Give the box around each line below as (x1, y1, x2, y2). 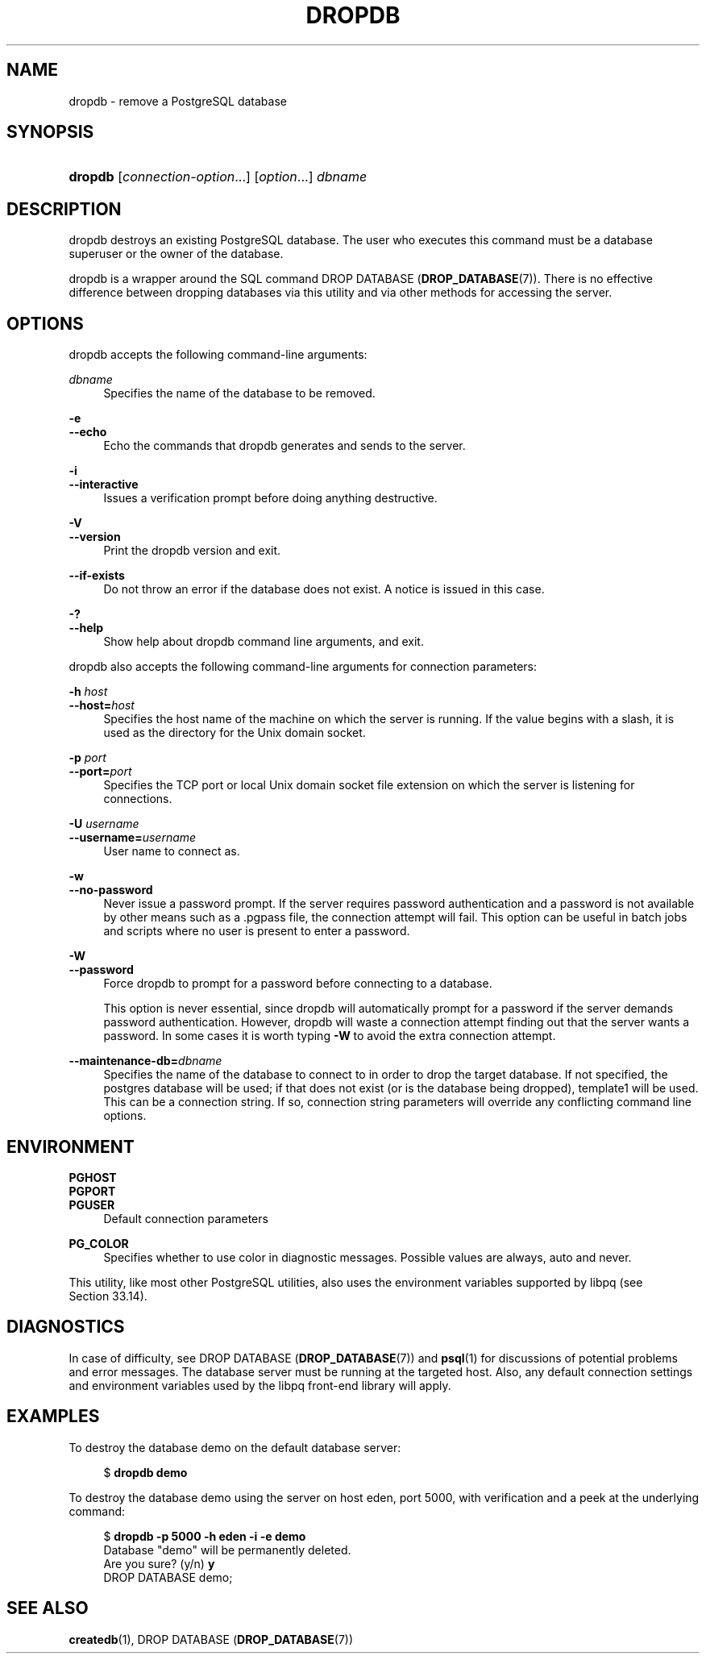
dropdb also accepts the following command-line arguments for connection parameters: (69, 659, 537, 674)
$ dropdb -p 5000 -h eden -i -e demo (103, 1529, 306, 1543)
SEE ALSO (6, 1598, 89, 1619)
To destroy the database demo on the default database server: (69, 1440, 401, 1454)
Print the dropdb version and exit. (103, 543, 281, 558)
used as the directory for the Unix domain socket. (103, 726, 366, 740)
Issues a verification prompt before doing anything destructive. (103, 491, 438, 505)
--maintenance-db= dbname (69, 1054, 222, 1068)
